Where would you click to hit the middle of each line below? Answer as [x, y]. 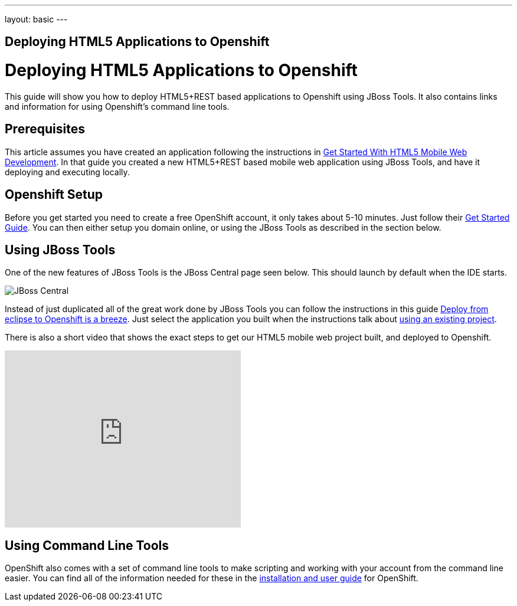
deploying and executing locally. [67, 172]
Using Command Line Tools [87, 545]
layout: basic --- [36, 19]
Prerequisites [45, 129]
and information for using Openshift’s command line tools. [117, 106]
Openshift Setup [54, 195]
